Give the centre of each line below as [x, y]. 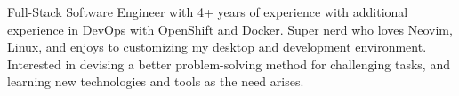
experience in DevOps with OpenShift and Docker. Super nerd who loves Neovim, [230, 29]
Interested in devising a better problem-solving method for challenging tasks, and [229, 64]
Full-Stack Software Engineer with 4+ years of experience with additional [208, 12]
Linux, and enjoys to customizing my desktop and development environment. [217, 47]
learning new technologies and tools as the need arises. [156, 81]
